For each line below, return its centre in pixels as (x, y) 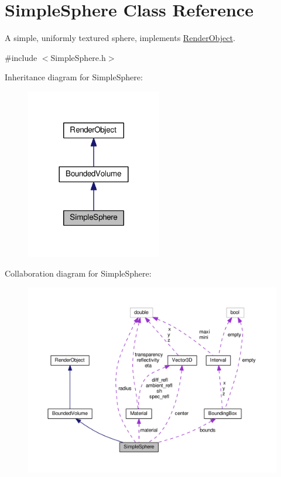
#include (21, 57)
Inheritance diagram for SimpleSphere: (74, 77)
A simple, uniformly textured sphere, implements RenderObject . (120, 38)
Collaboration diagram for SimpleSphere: (78, 273)
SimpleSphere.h (78, 57)
